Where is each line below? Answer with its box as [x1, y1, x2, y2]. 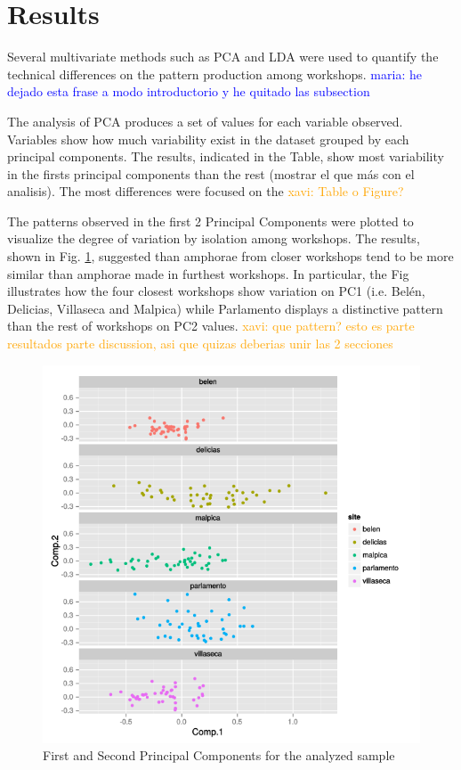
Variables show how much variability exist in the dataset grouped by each [7, 129, 409, 148]
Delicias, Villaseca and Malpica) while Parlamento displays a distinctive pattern [7, 299, 443, 317]
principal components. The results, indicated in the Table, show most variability [7, 147, 444, 166]
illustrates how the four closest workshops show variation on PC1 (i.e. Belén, [7, 282, 425, 300]
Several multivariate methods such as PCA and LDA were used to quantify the [7, 47, 439, 66]
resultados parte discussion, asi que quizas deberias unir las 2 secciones [7, 334, 393, 353]
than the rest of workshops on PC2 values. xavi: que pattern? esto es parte [7, 316, 415, 335]
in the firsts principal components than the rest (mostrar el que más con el [7, 164, 415, 183]
